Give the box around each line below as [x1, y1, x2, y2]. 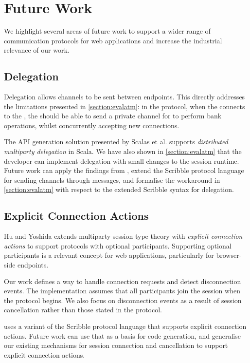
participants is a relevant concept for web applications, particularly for [4, 250, 214, 260]
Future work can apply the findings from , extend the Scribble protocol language [4, 165, 244, 175]
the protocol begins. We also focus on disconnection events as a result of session [4, 295, 242, 305]
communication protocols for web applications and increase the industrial [4, 35, 222, 45]
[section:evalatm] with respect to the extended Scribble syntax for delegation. [4, 184, 234, 194]
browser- [216, 250, 242, 260]
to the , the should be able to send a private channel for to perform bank [4, 111, 222, 121]
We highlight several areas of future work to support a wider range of [4, 26, 211, 36]
